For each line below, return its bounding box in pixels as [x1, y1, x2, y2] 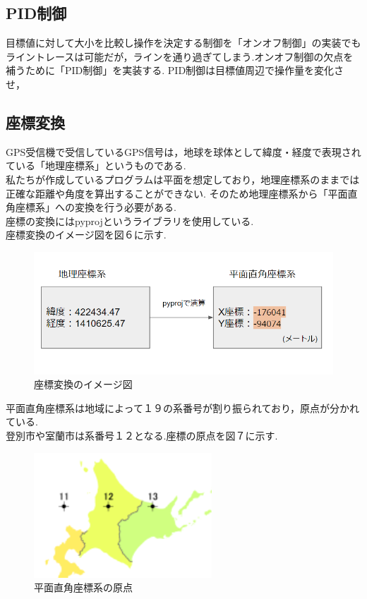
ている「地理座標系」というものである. [6, 158, 186, 173]
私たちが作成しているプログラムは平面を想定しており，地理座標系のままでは [6, 171, 360, 186]
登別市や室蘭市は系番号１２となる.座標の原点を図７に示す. [6, 428, 278, 442]
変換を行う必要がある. [74, 200, 176, 214]
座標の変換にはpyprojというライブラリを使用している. [6, 213, 254, 228]
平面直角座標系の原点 [34, 580, 133, 595]
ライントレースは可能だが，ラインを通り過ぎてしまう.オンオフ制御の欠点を [6, 49, 354, 63]
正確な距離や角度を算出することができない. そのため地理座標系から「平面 [6, 186, 348, 200]
